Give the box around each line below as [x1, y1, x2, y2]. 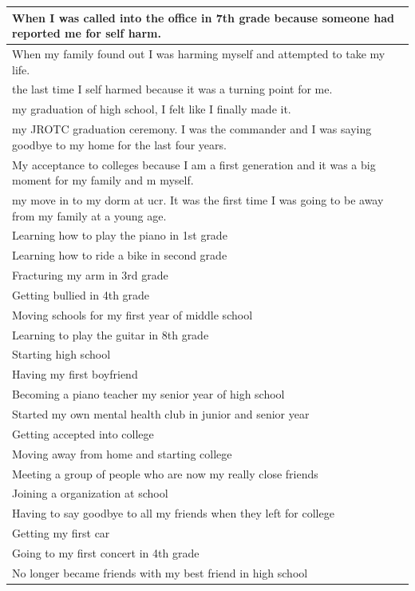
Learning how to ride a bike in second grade [12, 247, 227, 264]
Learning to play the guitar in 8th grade [12, 326, 209, 343]
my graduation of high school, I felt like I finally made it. [12, 101, 291, 117]
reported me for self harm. [12, 25, 161, 42]
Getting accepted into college [12, 425, 154, 442]
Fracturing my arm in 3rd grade [12, 267, 168, 284]
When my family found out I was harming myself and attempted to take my [12, 45, 385, 61]
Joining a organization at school [12, 485, 168, 502]
